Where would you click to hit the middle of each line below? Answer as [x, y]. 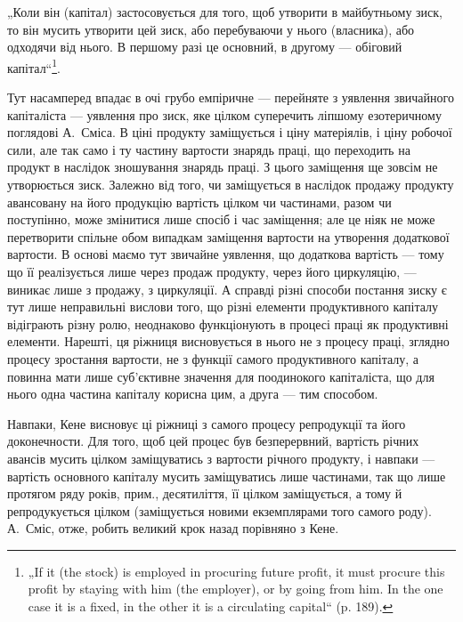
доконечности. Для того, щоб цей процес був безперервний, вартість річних [213, 441]
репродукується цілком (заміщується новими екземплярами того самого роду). [219, 510]
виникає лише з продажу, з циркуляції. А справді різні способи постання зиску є [227, 289]
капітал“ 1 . [34, 66]
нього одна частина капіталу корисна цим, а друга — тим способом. [193, 394]
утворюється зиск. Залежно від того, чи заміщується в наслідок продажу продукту [231, 184]
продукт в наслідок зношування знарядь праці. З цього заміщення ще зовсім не [223, 167]
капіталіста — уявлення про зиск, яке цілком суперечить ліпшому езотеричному [224, 114]
